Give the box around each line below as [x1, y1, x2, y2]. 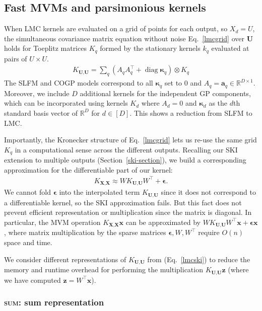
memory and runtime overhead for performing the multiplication [4, 264, 203, 275]
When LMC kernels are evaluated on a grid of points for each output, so [4, 23, 228, 34]
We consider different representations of [4, 254, 126, 264]
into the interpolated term [59, 187, 140, 197]
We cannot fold [4, 187, 51, 197]
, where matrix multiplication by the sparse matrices [4, 227, 166, 238]
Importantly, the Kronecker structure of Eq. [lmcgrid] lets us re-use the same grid [4, 134, 257, 145]
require [198, 227, 220, 238]
